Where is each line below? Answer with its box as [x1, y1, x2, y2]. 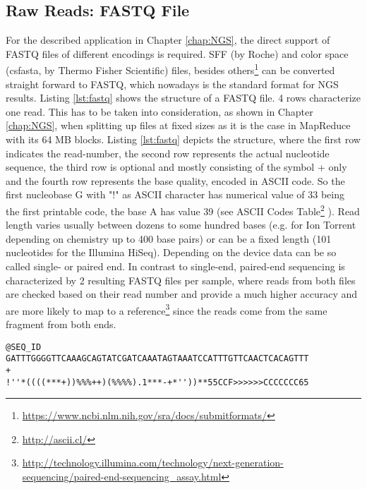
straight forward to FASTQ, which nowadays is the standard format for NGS [6, 76, 339, 91]
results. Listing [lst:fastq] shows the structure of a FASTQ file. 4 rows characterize [6, 90, 361, 105]
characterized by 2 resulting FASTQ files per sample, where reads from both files [6, 272, 356, 287]
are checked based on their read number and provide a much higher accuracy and [6, 286, 358, 301]
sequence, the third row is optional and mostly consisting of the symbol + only [6, 159, 347, 174]
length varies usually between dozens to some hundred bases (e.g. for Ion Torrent [6, 217, 356, 232]
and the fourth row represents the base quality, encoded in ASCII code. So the [6, 173, 345, 188]
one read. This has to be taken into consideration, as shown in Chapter [6, 104, 313, 119]
